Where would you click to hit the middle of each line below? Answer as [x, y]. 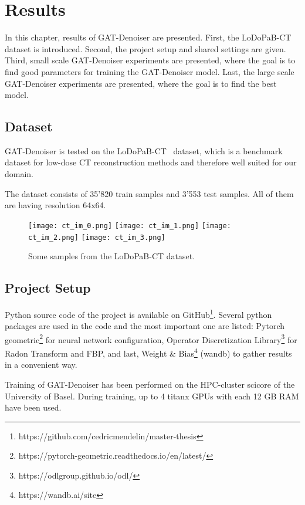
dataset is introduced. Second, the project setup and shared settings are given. [145, 48]
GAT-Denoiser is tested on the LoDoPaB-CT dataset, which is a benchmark [144, 150]
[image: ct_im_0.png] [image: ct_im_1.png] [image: [130, 226]
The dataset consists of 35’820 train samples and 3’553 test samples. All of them [149, 193]
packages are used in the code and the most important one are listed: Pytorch [145, 326]
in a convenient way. [41, 365]
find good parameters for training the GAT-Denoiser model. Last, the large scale [150, 71]
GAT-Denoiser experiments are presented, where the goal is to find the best [141, 83]
